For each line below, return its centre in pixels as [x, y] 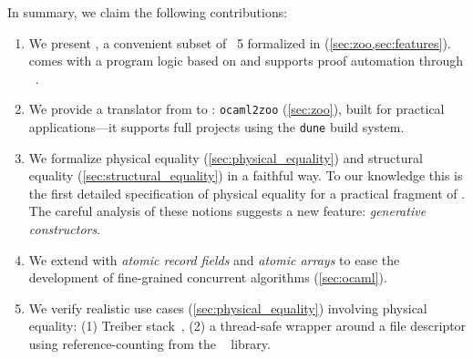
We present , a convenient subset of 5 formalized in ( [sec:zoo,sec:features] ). [240, 42]
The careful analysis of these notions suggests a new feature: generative [227, 211]
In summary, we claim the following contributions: [148, 12]
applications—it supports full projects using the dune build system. [216, 127]
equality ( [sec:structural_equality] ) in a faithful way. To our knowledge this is [246, 175]
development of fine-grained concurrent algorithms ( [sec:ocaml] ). [208, 277]
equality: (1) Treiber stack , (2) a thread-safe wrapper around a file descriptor [247, 326]
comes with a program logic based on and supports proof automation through [246, 61]
